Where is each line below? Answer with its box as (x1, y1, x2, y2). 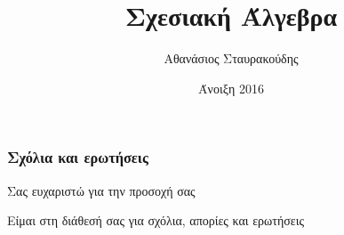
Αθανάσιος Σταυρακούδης (164, 49, 299, 68)
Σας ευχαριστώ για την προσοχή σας (7, 181, 196, 199)
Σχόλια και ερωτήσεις (7, 146, 148, 168)
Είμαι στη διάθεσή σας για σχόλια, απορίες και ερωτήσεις (7, 211, 305, 230)
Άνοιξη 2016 (198, 78, 264, 97)
